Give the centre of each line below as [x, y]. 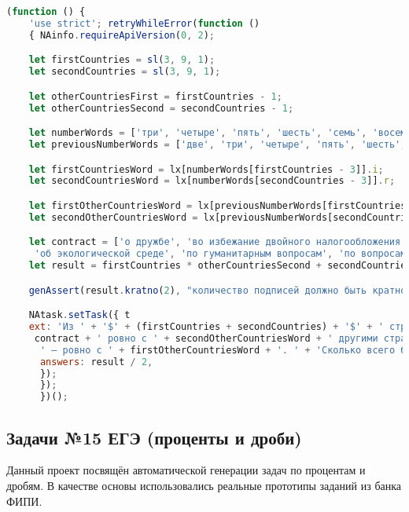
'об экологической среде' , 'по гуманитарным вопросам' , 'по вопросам [220, 254]
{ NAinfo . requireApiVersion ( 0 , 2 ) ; [122, 35]
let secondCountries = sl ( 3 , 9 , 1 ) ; [125, 72]
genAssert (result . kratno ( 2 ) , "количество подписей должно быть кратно [217, 290]
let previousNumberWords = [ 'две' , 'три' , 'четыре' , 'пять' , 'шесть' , [217, 144]
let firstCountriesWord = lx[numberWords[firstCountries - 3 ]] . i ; [206, 169]
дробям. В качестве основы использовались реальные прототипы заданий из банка [204, 485]
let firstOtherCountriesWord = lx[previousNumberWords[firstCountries [217, 205]
